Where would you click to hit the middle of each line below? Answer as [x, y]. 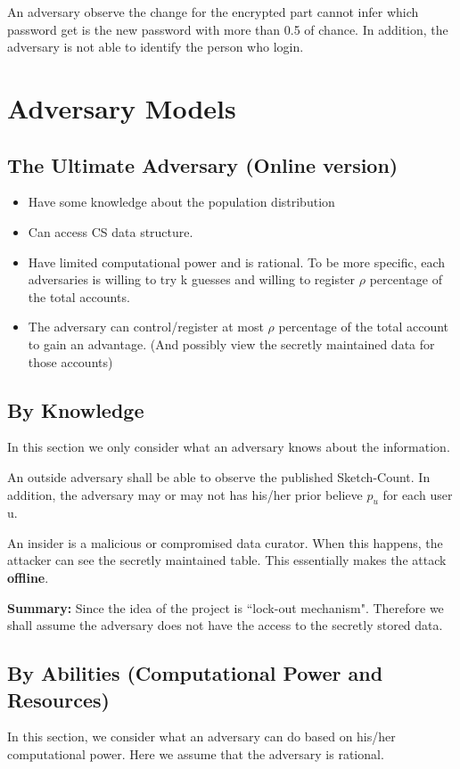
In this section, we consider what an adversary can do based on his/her [201, 736]
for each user [418, 494]
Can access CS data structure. [111, 231]
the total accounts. [79, 296]
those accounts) [70, 361]
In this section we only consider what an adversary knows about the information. [229, 447]
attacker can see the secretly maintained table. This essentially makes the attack [227, 560]
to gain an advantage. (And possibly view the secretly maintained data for [231, 344]
